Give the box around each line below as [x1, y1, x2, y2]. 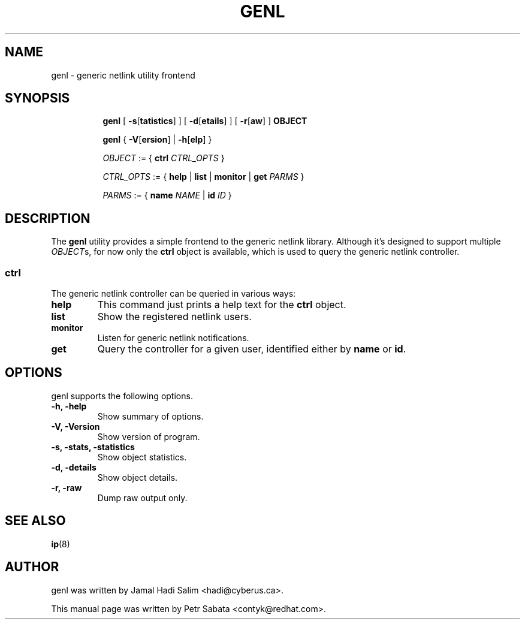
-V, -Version [51, 421, 100, 432]
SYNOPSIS [5, 91, 70, 106]
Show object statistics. [97, 451, 187, 462]
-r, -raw [51, 482, 82, 493]
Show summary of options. [97, 411, 204, 421]
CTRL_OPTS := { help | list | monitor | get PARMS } [102, 171, 304, 182]
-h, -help [51, 400, 87, 411]
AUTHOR [5, 559, 59, 575]
